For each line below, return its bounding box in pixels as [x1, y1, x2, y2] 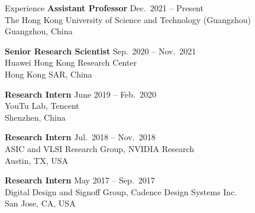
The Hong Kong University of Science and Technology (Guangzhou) [5, 13, 251, 25]
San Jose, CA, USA [5, 197, 76, 209]
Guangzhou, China [5, 25, 73, 37]
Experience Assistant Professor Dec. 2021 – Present [5, 2, 204, 14]
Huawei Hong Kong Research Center [5, 56, 137, 69]
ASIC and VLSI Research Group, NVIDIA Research [5, 142, 195, 154]
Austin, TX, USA [5, 154, 69, 166]
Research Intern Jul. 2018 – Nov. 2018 [5, 131, 156, 143]
